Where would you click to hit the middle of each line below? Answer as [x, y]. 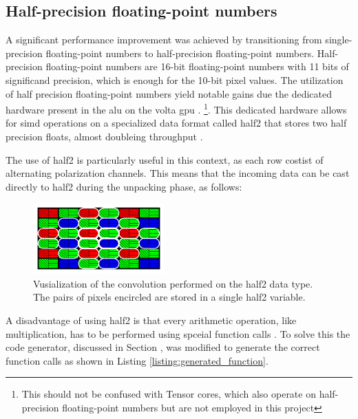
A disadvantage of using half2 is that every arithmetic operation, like [151, 320]
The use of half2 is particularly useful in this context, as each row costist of [165, 159]
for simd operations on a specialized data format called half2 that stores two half [176, 123]
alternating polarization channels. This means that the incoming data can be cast [178, 173]
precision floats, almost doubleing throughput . [104, 137]
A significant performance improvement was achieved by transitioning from [164, 40]
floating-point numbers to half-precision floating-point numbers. [180, 53]
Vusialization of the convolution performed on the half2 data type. [173, 283]
